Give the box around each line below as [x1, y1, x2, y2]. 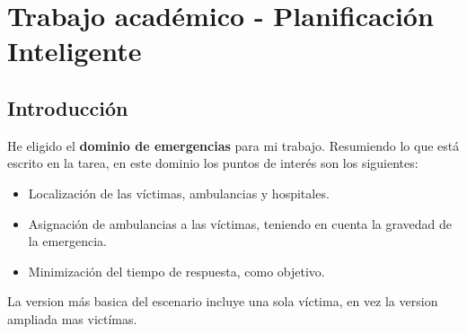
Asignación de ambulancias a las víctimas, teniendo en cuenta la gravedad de [28, 214, 453, 233]
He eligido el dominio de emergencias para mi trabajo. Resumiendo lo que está [7, 136, 460, 154]
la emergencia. [28, 232, 107, 250]
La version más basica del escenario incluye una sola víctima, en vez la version [7, 292, 438, 311]
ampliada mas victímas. [7, 309, 137, 328]
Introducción [7, 93, 128, 121]
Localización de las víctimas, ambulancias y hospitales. [28, 183, 330, 202]
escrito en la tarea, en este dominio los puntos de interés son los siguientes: [7, 154, 419, 172]
